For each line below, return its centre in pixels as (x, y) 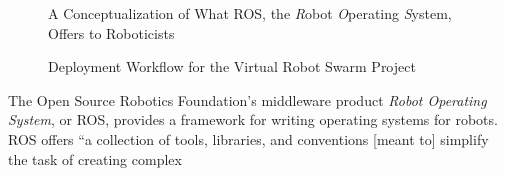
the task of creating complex (95, 158)
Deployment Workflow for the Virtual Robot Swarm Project (232, 66)
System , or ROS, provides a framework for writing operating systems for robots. (253, 119)
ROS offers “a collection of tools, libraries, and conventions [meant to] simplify (248, 138)
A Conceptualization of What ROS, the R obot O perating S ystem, (250, 13)
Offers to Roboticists (111, 32)
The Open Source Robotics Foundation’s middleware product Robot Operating (247, 99)
